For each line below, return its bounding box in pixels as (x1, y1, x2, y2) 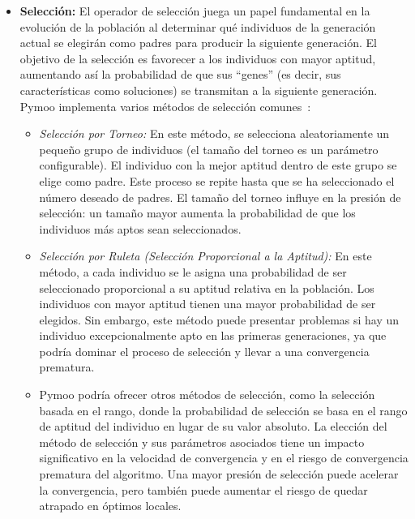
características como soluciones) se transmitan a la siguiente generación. (19, 81, 378, 98)
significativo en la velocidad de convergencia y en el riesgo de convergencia (39, 449, 409, 466)
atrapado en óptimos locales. (39, 497, 182, 514)
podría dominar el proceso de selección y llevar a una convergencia (39, 342, 370, 359)
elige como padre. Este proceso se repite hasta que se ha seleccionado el (39, 172, 395, 189)
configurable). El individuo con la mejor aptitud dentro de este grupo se (39, 157, 397, 174)
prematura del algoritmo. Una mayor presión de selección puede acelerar (39, 465, 399, 483)
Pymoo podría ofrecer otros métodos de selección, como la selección (39, 386, 375, 403)
